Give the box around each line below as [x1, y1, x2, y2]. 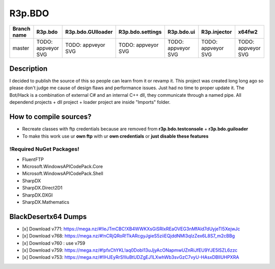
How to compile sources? [9, 113, 92, 121]
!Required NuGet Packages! [9, 146, 79, 153]
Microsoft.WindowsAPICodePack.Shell [22, 171, 104, 177]
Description [9, 64, 48, 73]
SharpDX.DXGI [22, 192, 53, 198]
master [12, 44, 30, 51]
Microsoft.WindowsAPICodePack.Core [22, 164, 103, 170]
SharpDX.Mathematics [22, 199, 70, 205]
